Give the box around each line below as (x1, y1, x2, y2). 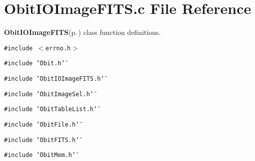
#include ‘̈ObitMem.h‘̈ (4, 152, 76, 159)
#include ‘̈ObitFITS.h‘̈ (4, 136, 79, 144)
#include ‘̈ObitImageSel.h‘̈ (4, 90, 93, 98)
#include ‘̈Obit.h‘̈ (4, 60, 65, 67)
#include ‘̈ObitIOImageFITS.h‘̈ (4, 75, 104, 83)
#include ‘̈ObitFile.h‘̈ (4, 121, 79, 128)
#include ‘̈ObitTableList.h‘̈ (4, 106, 97, 113)
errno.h (45, 44, 71, 52)
